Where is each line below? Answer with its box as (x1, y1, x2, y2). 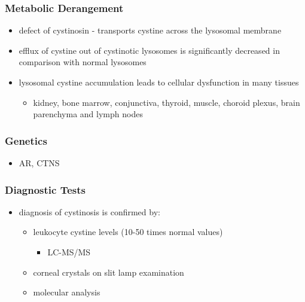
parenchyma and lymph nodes (33, 108, 143, 120)
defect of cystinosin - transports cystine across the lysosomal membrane (19, 24, 282, 36)
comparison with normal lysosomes (19, 56, 147, 68)
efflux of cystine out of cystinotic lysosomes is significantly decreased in (19, 44, 280, 56)
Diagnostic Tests (5, 182, 86, 197)
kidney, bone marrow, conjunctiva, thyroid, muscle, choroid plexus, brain (33, 96, 300, 108)
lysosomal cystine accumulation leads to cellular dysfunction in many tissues (19, 76, 299, 88)
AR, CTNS (19, 157, 60, 169)
